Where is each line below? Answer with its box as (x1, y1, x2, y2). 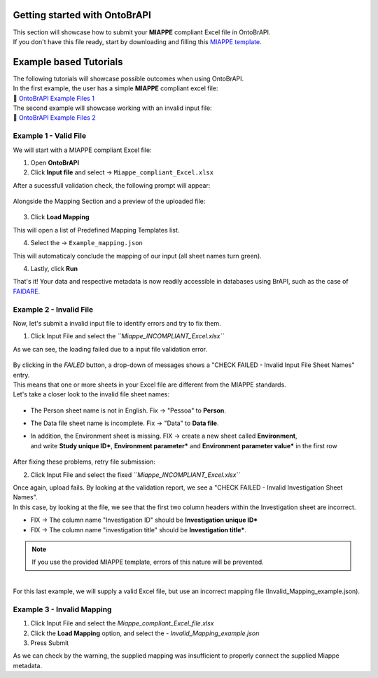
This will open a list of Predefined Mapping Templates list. (13, 226, 180, 234)
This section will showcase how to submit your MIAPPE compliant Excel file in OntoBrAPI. (13, 28, 271, 36)
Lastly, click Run (30, 265, 78, 273)
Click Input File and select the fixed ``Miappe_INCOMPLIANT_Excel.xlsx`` (30, 470, 241, 479)
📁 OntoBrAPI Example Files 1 (13, 94, 94, 102)
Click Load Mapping (30, 213, 90, 221)
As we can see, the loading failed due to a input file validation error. (13, 345, 208, 353)
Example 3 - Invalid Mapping (13, 604, 112, 614)
